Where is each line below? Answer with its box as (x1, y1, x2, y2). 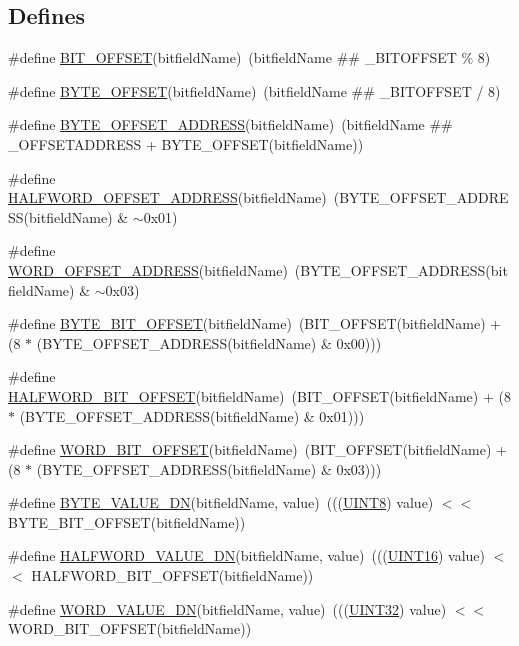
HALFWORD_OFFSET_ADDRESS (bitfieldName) (8, 187, 327, 208)
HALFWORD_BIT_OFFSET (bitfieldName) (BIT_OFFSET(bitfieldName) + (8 (8, 385, 511, 406)
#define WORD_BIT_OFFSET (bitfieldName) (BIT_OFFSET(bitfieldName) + (8, 439, 507, 460)
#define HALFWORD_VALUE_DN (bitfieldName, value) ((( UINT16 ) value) (8, 545, 486, 566)
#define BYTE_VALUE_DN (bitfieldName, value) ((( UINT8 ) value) (8, 492, 434, 513)
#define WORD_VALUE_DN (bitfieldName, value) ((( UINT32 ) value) (8, 598, 447, 619)
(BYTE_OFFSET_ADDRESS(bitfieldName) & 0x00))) (36, 332, 382, 353)
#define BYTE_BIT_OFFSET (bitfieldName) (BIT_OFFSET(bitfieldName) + (8, 313, 502, 334)
